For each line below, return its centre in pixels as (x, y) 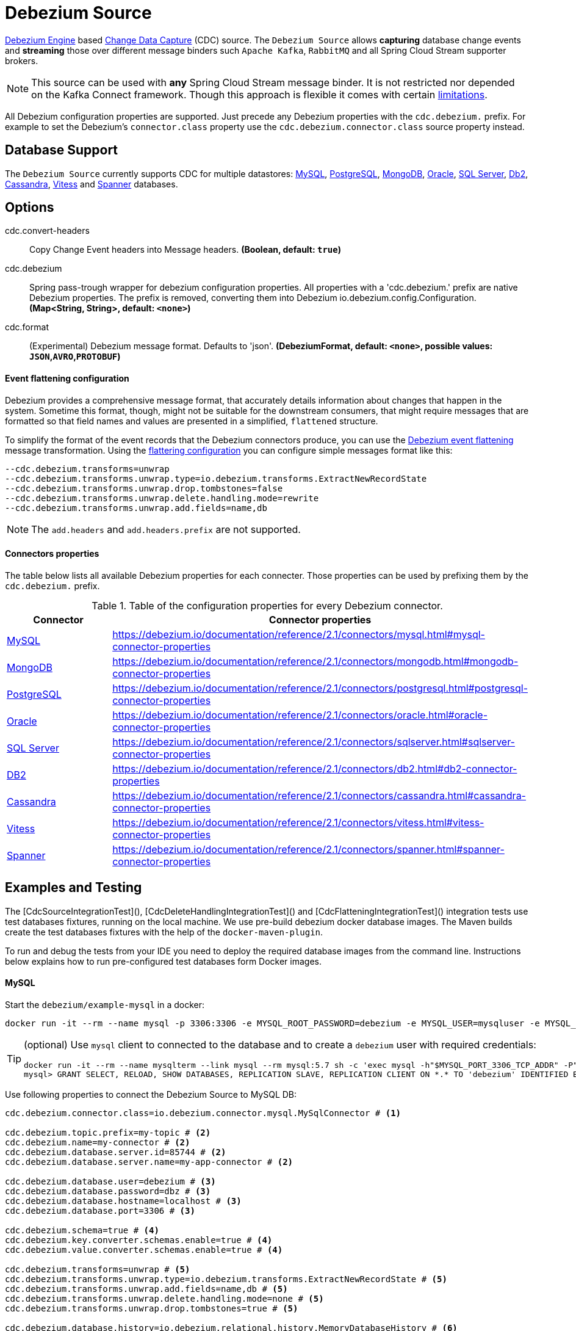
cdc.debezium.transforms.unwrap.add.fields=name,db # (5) (146, 1289)
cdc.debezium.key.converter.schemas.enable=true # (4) (139, 1240)
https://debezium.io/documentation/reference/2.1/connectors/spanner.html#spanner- (308, 849)
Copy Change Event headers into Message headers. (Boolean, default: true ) (185, 250)
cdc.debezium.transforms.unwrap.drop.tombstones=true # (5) (152, 1308)
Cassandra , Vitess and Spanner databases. (92, 184)
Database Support (62, 150)
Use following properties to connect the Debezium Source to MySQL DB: (151, 1094)
